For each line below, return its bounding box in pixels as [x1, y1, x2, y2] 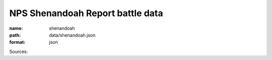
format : [9, 39, 26, 45]
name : [9, 25, 23, 31]
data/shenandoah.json [49, 32, 96, 38]
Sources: [9, 48, 28, 54]
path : [9, 32, 21, 38]
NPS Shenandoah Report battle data [9, 8, 163, 19]
